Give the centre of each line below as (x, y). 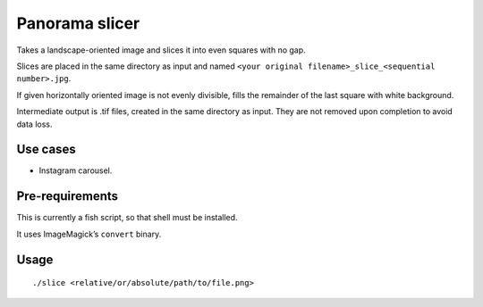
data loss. (34, 124)
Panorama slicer (78, 23)
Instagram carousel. (76, 170)
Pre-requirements (68, 196)
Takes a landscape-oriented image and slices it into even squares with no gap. (161, 50)
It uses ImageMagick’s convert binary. (89, 234)
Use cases (46, 149)
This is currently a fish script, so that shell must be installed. (127, 218)
